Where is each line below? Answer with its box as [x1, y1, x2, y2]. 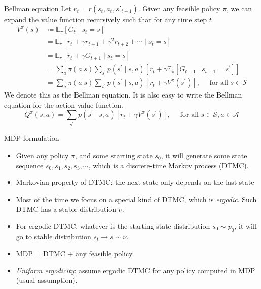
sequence [16, 160, 44, 170]
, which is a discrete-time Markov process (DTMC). [88, 160, 249, 170]
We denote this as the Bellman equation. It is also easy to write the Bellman [4, 89, 242, 100]
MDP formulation [4, 133, 59, 143]
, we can [226, 3, 252, 13]
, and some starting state [75, 150, 153, 160]
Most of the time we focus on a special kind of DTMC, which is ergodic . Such [16, 194, 257, 204]
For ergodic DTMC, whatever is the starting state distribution [16, 220, 210, 231]
